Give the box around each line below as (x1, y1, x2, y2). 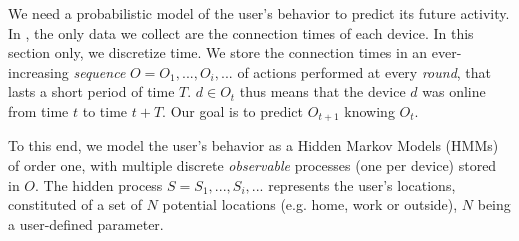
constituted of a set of (8, 194, 142, 215)
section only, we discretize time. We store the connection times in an (8, 42, 428, 63)
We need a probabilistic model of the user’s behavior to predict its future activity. (8, 3, 510, 23)
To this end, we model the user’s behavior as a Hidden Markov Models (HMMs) (8, 135, 499, 156)
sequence (73, 61, 126, 82)
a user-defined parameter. (8, 213, 164, 234)
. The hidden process (35, 174, 163, 195)
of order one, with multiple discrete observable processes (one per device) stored (8, 155, 497, 176)
